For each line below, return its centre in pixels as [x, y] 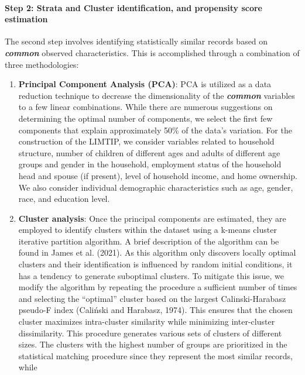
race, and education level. [64, 199]
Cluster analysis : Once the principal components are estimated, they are [152, 218]
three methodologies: [42, 64]
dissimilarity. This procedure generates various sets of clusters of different [150, 333]
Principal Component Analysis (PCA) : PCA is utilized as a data [145, 84]
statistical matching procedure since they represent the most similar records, [156, 355]
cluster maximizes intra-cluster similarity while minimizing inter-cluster [147, 321]
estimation [26, 19]
